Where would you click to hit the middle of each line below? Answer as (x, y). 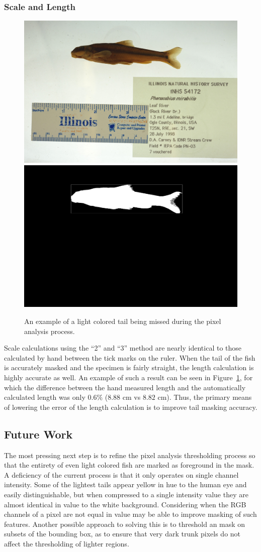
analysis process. (50, 331)
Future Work (38, 434)
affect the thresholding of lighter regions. (67, 543)
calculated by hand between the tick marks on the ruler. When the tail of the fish (130, 357)
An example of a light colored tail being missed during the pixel (123, 321)
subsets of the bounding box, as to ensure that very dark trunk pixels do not (122, 534)
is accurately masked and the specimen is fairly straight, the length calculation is (129, 367)
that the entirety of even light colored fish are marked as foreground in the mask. (129, 465)
